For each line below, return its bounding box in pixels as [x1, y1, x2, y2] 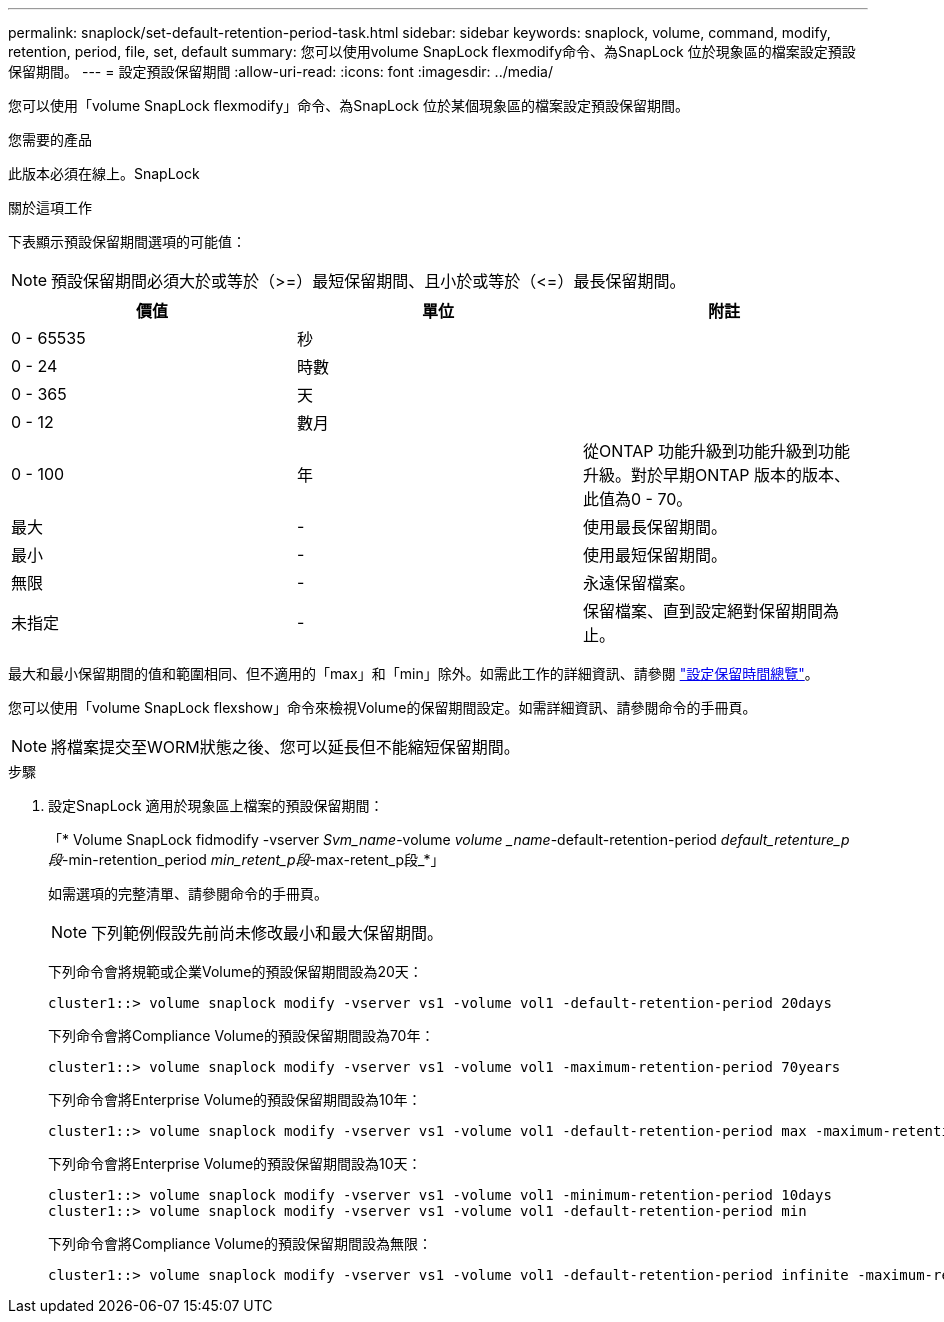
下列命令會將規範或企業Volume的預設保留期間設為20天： [48, 963, 423, 980]
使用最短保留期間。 [582, 545, 727, 565]
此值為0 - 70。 [582, 489, 693, 509]
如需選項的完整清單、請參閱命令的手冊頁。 [48, 885, 328, 902]
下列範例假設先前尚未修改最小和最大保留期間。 [91, 923, 444, 943]
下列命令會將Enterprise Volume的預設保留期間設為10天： [48, 1155, 422, 1172]
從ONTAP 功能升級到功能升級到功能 [582, 441, 850, 461]
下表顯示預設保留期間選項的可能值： [8, 233, 246, 250]
